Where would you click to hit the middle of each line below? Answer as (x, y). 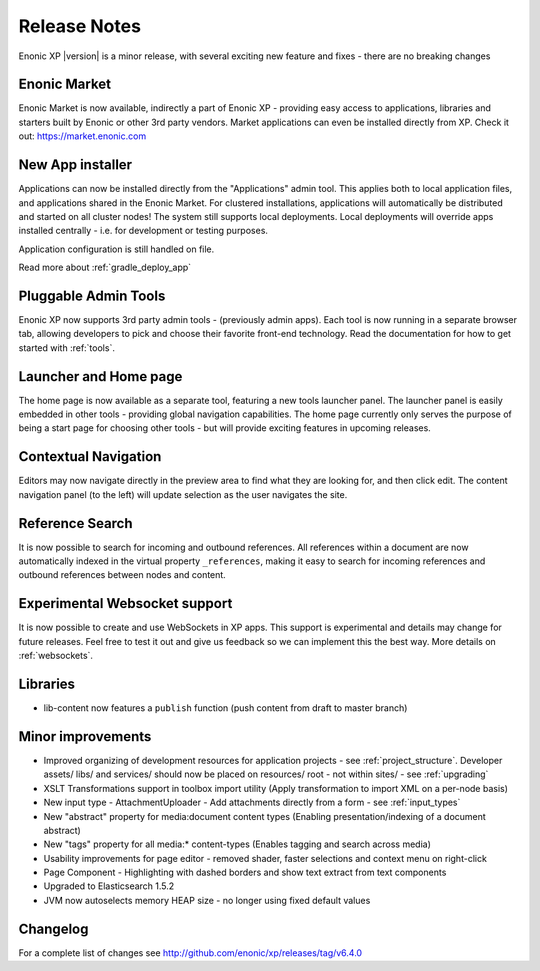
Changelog (53, 928)
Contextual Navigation (90, 456)
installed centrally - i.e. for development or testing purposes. (143, 231)
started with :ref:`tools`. (66, 347)
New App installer (75, 165)
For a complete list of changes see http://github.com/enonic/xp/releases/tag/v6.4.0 (190, 952)
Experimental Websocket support (125, 603)
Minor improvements (85, 736)
